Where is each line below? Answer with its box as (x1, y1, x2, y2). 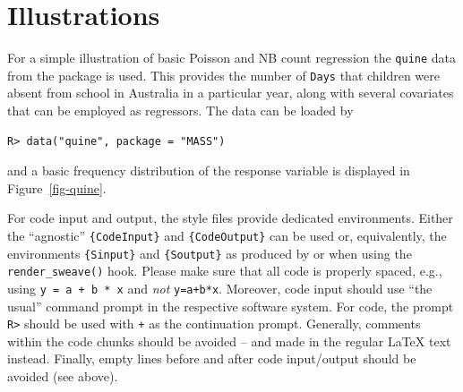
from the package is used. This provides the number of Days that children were (7, 65, 440, 84)
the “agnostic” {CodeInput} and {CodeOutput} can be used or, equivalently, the (7, 226, 447, 244)
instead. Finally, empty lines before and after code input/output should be (7, 349, 416, 368)
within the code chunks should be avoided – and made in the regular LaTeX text (7, 331, 451, 350)
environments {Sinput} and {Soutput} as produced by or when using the (7, 243, 412, 262)
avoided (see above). (7, 367, 118, 386)
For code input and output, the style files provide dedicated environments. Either (7, 209, 453, 227)
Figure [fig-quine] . (7, 178, 107, 197)
